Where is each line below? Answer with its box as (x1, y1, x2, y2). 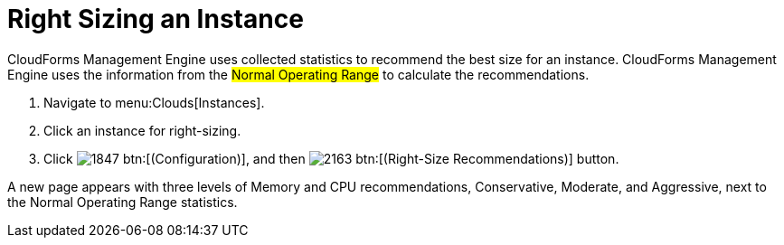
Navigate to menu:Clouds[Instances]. (43, 94, 265, 110)
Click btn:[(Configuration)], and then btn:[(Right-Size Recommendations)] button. (43, 150, 619, 166)
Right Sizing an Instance (7, 4, 304, 34)
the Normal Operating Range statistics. (7, 193, 238, 210)
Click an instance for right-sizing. (43, 122, 241, 138)
